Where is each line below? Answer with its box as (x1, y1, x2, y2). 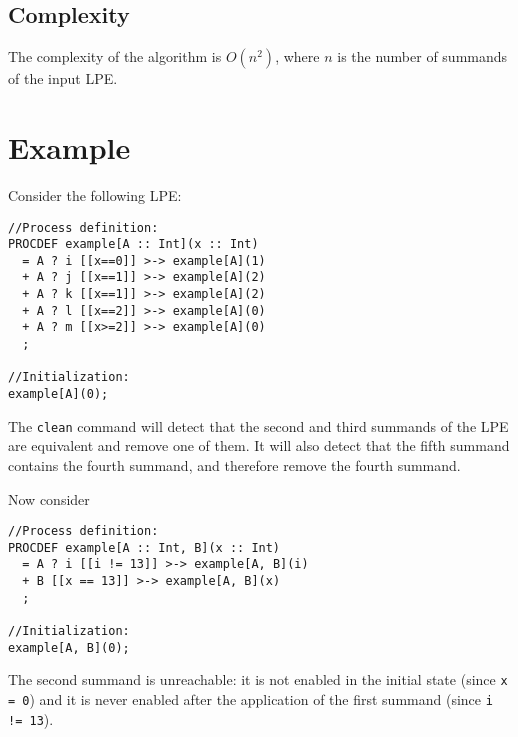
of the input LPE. (8, 68, 118, 89)
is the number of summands (337, 46, 508, 67)
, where (275, 46, 320, 67)
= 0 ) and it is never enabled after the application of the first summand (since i (8, 689, 493, 710)
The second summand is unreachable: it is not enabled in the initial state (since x (8, 669, 508, 690)
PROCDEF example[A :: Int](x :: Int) (8, 237, 259, 252)
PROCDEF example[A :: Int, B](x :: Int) (8, 540, 281, 555)
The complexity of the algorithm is (8, 46, 222, 67)
